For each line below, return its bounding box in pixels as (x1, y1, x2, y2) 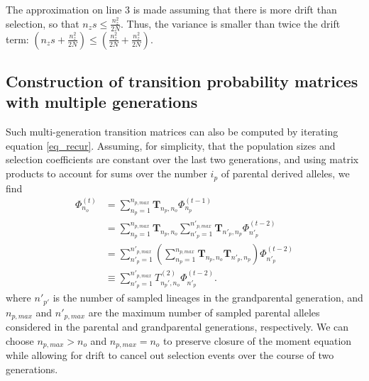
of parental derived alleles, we (221, 166, 350, 181)
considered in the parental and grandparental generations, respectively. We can (6, 319, 349, 334)
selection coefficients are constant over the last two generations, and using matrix (6, 152, 359, 167)
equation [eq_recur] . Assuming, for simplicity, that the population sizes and (6, 138, 336, 153)
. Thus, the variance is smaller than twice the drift (121, 16, 341, 31)
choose (6, 333, 34, 348)
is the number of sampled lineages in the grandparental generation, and (53, 290, 363, 305)
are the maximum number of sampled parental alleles (88, 304, 320, 319)
